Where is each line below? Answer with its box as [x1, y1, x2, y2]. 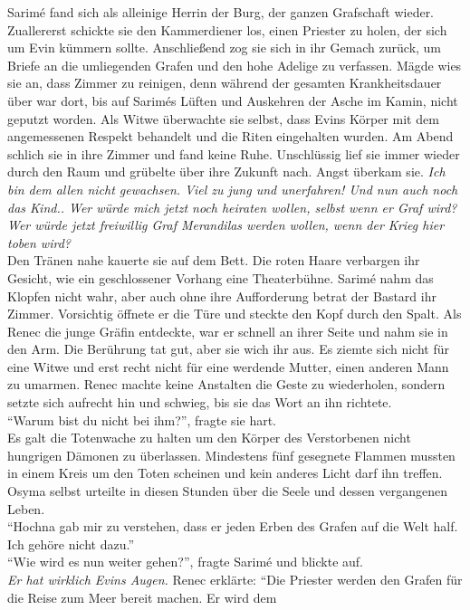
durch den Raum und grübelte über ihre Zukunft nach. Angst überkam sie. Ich [7, 162, 446, 181]
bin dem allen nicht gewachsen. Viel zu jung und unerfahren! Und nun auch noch [7, 179, 458, 198]
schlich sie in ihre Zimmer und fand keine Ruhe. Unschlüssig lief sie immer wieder [7, 144, 460, 163]
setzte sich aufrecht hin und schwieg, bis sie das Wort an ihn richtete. [7, 393, 392, 412]
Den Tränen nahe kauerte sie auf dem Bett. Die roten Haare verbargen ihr [7, 251, 420, 270]
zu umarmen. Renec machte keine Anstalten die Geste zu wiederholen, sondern [7, 375, 446, 394]
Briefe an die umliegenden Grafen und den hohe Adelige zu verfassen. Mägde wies [7, 55, 462, 74]
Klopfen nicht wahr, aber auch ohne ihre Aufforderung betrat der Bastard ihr [7, 286, 436, 305]
